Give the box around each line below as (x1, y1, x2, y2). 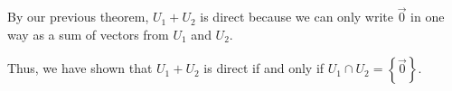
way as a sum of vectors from (7, 24, 169, 43)
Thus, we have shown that (7, 59, 153, 77)
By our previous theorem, (7, 7, 149, 26)
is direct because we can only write (200, 7, 393, 26)
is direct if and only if (203, 59, 325, 77)
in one (410, 7, 445, 26)
